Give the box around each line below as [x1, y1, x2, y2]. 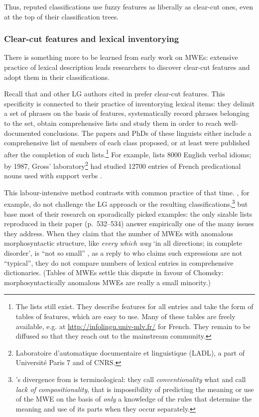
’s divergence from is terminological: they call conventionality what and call [15, 374, 246, 384]
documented [4, 127, 41, 138]
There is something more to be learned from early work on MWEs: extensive [4, 52, 238, 62]
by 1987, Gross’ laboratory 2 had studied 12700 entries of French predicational [4, 159, 241, 171]
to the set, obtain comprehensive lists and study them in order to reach [4, 117, 222, 128]
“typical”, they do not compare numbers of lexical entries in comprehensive [4, 257, 234, 268]
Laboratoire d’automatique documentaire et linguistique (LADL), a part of [15, 347, 245, 358]
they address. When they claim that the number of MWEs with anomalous [4, 228, 233, 238]
